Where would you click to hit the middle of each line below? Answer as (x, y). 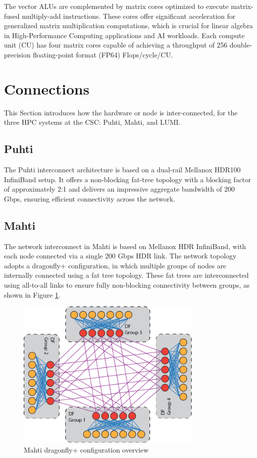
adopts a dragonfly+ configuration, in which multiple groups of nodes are (115, 265)
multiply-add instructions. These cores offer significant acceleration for (129, 16)
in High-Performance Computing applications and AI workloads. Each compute (125, 35)
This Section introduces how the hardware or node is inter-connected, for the (121, 112)
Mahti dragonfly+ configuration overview (86, 449)
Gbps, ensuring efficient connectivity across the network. (90, 198)
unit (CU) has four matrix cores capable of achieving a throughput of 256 (116, 45)
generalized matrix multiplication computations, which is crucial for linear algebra (128, 25)
